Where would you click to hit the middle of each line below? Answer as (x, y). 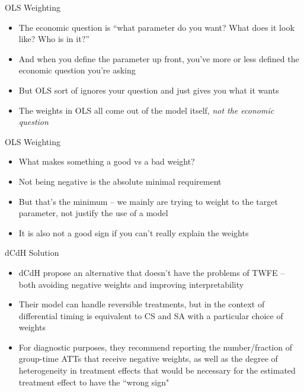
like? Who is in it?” (54, 39)
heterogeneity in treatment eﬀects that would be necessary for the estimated (157, 370)
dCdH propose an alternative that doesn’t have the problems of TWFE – (152, 272)
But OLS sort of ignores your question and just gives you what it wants (149, 90)
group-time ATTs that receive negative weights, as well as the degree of (148, 359)
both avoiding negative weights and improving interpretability (131, 284)
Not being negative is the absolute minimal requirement (120, 181)
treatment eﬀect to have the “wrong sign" (94, 382)
